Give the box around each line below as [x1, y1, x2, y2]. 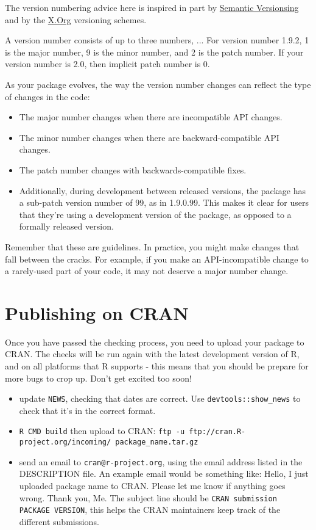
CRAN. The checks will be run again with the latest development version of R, [5, 347, 300, 360]
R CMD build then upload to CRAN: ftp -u [19, 424, 185, 437]
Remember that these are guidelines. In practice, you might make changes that [5, 240, 300, 253]
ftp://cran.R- [189, 427, 246, 437]
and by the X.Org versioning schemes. [5, 13, 147, 26]
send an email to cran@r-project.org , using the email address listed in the [19, 455, 303, 468]
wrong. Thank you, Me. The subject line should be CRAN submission [19, 491, 277, 504]
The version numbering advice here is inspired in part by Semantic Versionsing [5, 1, 299, 13]
